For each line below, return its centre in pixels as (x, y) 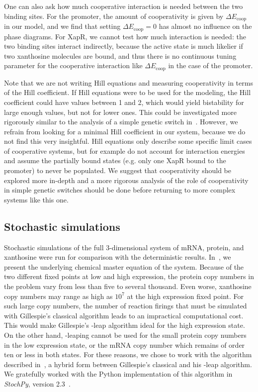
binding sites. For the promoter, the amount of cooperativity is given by (114, 16)
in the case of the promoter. (211, 65)
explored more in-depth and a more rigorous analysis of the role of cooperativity (126, 180)
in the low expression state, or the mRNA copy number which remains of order (125, 344)
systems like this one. (36, 199)
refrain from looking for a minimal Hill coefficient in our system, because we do (125, 131)
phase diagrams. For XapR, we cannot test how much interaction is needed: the (125, 36)
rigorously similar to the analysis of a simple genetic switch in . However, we (121, 122)
